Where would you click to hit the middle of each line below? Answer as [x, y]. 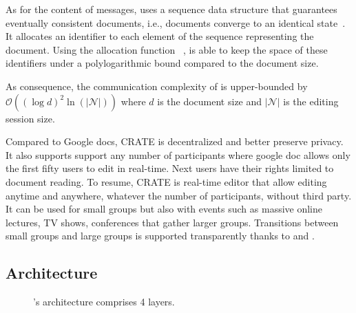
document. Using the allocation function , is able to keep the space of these [167, 49]
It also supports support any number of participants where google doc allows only [178, 154]
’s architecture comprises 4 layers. [104, 302]
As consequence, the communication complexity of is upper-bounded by [157, 86]
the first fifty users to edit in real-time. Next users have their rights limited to [170, 168]
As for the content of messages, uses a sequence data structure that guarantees [171, 9]
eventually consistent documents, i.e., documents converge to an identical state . [176, 22]
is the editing [311, 101]
